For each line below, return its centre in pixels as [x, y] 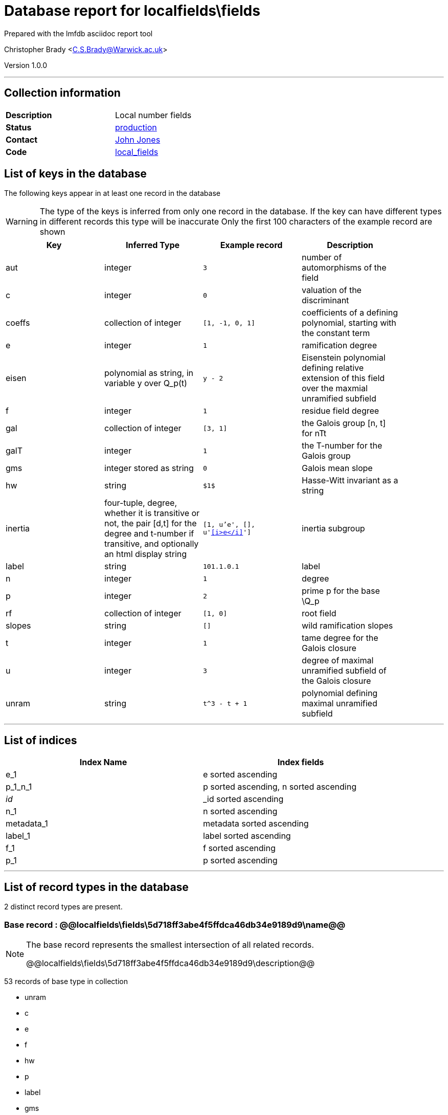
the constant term [336, 333]
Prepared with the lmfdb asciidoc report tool [79, 33]
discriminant [326, 300]
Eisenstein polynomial [344, 358]
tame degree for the [340, 638]
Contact [22, 139]
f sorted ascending [239, 848]
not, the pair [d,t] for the [151, 523]
